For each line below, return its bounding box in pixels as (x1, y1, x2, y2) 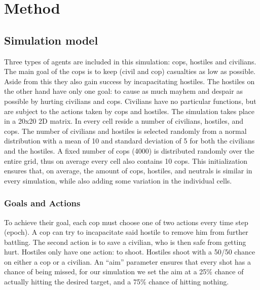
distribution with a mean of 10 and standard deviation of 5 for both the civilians (4, 135, 255, 146)
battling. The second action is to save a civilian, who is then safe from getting (4, 236, 246, 247)
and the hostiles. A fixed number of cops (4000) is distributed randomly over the (4, 145, 254, 156)
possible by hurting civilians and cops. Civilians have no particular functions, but (4, 95, 256, 106)
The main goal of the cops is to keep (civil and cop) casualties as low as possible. (4, 66, 255, 77)
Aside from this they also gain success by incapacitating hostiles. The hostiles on (4, 76, 255, 86)
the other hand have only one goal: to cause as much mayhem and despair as (4, 86, 243, 96)
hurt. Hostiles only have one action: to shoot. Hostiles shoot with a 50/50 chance (4, 246, 255, 257)
